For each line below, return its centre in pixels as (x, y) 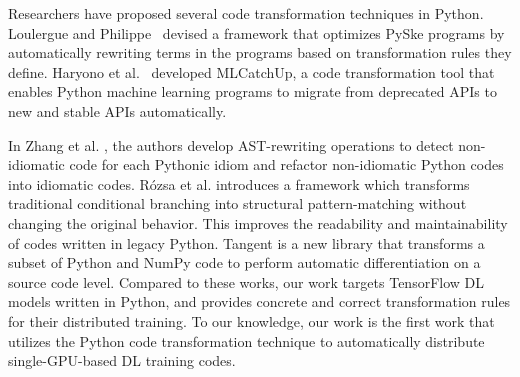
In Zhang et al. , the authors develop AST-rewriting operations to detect (231, 144)
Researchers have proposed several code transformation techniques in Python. (246, 13)
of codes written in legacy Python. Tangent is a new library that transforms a (246, 242)
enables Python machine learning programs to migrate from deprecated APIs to (252, 91)
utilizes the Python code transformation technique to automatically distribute (246, 340)
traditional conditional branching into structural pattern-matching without (237, 203)
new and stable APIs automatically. (117, 110)
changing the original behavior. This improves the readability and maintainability (258, 222)
